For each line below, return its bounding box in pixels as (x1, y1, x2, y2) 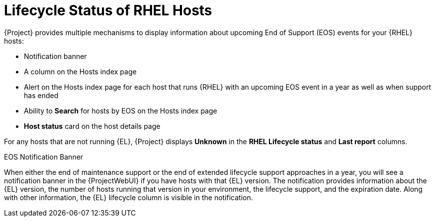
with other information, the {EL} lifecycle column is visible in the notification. (4, 193, 253, 202)
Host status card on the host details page (24, 121, 161, 130)
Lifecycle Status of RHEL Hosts (4, 2, 212, 19)
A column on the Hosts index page (24, 67, 137, 76)
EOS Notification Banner (4, 152, 84, 161)
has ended (24, 91, 59, 100)
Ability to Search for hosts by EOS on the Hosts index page (24, 106, 217, 115)
